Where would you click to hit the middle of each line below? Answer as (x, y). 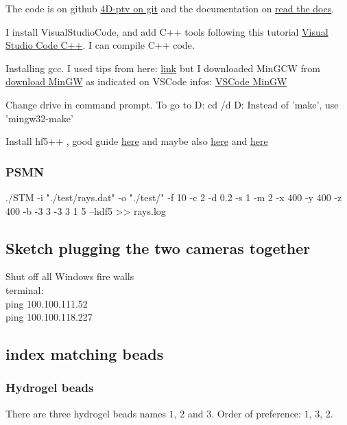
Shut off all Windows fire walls (70, 276)
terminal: (25, 289)
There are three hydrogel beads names (86, 413)
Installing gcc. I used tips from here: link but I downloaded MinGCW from (163, 68)
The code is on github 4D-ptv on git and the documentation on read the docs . (170, 8)
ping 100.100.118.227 (49, 317)
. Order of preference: (256, 413)
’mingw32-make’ (39, 118)
